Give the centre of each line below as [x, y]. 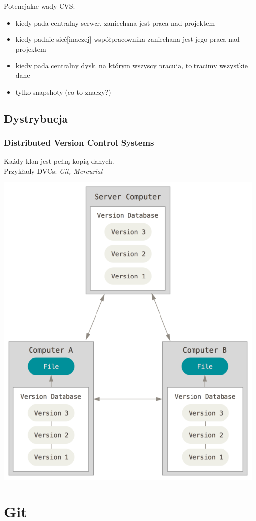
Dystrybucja [36, 118]
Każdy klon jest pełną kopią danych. [59, 161]
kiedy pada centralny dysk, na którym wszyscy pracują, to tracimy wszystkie [131, 65]
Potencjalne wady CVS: [40, 6]
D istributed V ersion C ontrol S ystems [79, 142]
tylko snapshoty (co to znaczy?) [63, 91]
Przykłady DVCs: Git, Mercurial [53, 170]
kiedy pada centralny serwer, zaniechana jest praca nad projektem [115, 22]
